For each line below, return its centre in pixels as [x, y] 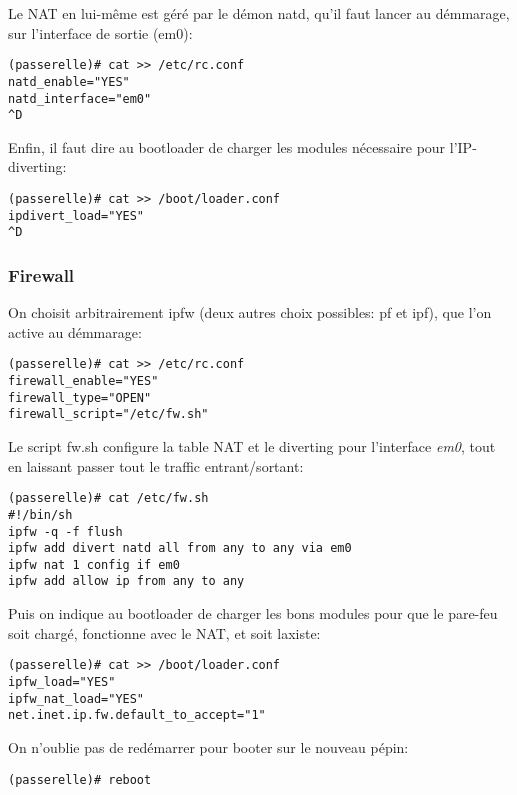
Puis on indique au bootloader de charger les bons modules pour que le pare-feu [253, 613]
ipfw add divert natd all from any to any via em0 [180, 548]
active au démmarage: [75, 331]
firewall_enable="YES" [83, 381]
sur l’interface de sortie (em [92, 32]
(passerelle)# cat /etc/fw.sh [108, 498]
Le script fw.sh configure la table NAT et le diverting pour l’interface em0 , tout [252, 446]
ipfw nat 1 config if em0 [94, 564]
